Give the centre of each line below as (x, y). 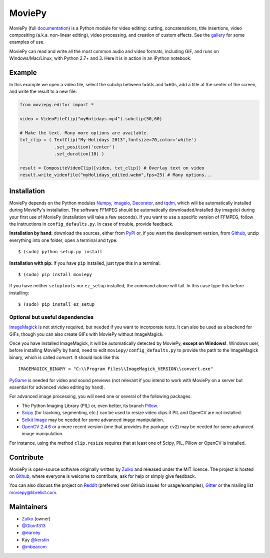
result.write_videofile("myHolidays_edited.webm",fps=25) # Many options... (116, 175)
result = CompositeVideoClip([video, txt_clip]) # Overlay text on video (112, 168)
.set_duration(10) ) (79, 154)
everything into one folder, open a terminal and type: (63, 240)
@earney (31, 533)
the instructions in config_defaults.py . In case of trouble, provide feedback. (91, 224)
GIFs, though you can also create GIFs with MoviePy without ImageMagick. (86, 334)
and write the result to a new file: (43, 91)
